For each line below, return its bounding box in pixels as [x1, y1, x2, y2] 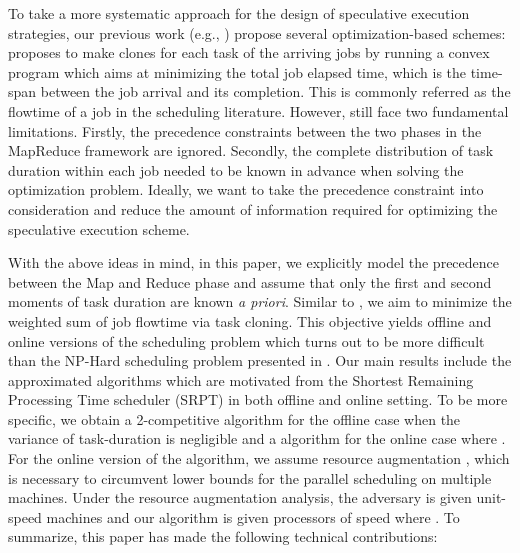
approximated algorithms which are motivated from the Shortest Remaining [8, 369, 474, 390]
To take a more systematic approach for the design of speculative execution [8, 3, 470, 23]
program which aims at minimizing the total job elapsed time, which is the [8, 61, 467, 82]
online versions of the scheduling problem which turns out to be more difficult [8, 330, 485, 351]
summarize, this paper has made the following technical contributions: [8, 526, 438, 547]
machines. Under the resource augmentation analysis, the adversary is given [8, 487, 472, 508]
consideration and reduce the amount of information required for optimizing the [8, 198, 498, 219]
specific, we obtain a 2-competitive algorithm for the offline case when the [8, 408, 461, 429]
